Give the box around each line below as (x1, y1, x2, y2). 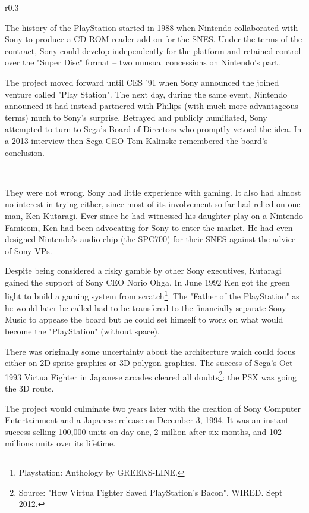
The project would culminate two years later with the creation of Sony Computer (5, 402, 301, 414)
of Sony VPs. (5, 244, 52, 256)
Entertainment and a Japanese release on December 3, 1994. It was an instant (5, 414, 289, 426)
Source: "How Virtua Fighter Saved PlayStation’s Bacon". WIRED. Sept (18, 486, 283, 498)
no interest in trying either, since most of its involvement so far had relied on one (5, 198, 301, 210)
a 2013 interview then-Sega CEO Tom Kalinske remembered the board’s (5, 134, 268, 146)
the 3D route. (5, 381, 54, 394)
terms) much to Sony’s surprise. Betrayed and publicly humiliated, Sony (5, 111, 267, 123)
